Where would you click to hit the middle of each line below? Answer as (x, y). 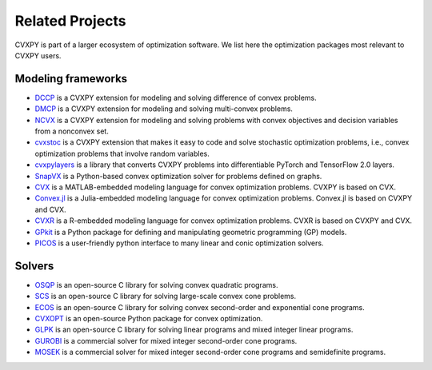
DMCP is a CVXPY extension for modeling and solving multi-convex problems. (164, 109)
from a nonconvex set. (72, 131)
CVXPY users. (38, 55)
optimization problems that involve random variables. (122, 153)
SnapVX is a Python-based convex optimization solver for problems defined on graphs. (178, 176)
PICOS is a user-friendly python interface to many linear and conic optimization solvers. (179, 243)
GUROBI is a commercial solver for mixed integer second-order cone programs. (166, 340)
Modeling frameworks (71, 79)
